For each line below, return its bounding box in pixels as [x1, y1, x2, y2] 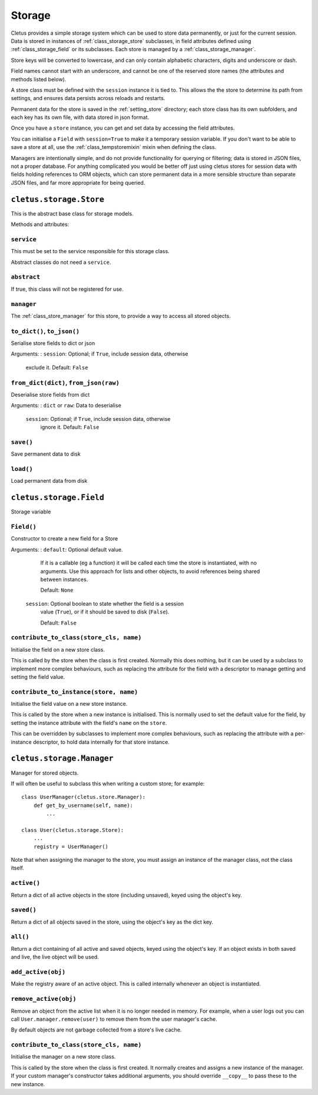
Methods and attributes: [11, 221, 69, 228]
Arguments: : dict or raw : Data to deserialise [11, 402, 122, 409]
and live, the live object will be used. [11, 954, 100, 961]
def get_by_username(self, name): [33, 802, 134, 809]
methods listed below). [11, 75, 67, 82]
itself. [11, 864, 25, 871]
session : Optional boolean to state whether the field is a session [25, 600, 184, 607]
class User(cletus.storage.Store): [21, 827, 124, 833]
